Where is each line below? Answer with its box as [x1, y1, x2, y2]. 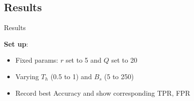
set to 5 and [65, 55, 102, 65]
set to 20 [111, 55, 137, 65]
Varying [15, 71, 39, 81]
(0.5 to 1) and [50, 71, 92, 81]
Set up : [4, 38, 28, 49]
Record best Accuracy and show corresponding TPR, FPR [15, 87, 190, 98]
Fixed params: [15, 55, 58, 65]
